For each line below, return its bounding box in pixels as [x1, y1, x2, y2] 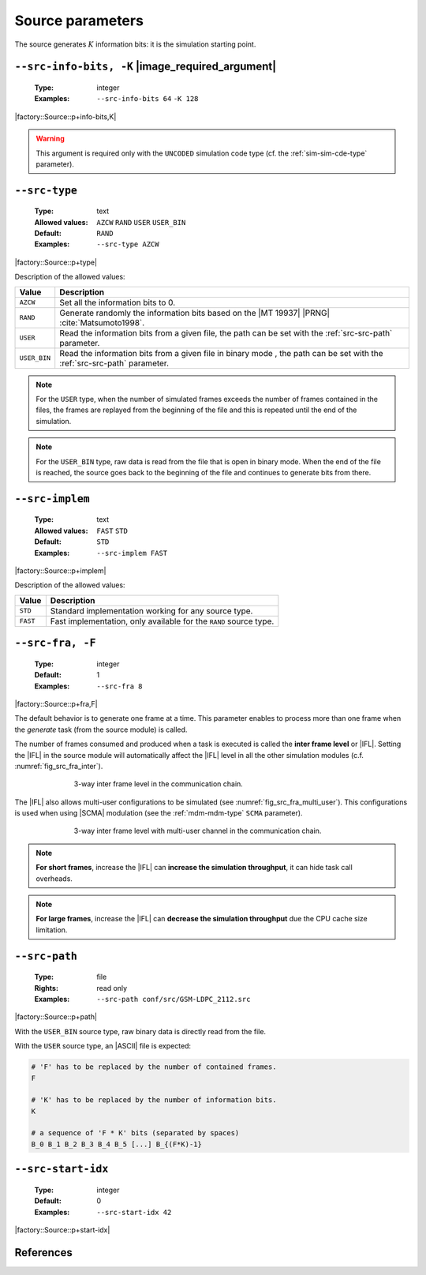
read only [96, 983, 128, 992]
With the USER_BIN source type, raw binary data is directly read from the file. [14, 1026, 267, 1036]
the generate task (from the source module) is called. [14, 725, 188, 734]
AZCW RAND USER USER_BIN [96, 218, 186, 227]
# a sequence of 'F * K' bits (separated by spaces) [31, 1129, 240, 1138]
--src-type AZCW [96, 240, 159, 249]
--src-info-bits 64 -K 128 [96, 95, 199, 103]
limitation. [35, 924, 68, 935]
